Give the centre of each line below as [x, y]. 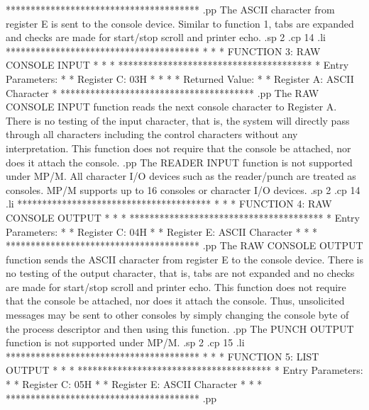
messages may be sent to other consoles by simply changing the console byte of [177, 315]
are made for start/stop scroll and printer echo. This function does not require [176, 286]
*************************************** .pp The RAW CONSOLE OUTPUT [184, 245]
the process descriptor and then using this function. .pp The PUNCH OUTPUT [180, 328]
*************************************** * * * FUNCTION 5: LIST [163, 356]
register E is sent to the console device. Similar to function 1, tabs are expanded [180, 23]
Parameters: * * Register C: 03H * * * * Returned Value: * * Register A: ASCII [180, 78]
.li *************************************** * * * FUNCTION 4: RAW [169, 204]
